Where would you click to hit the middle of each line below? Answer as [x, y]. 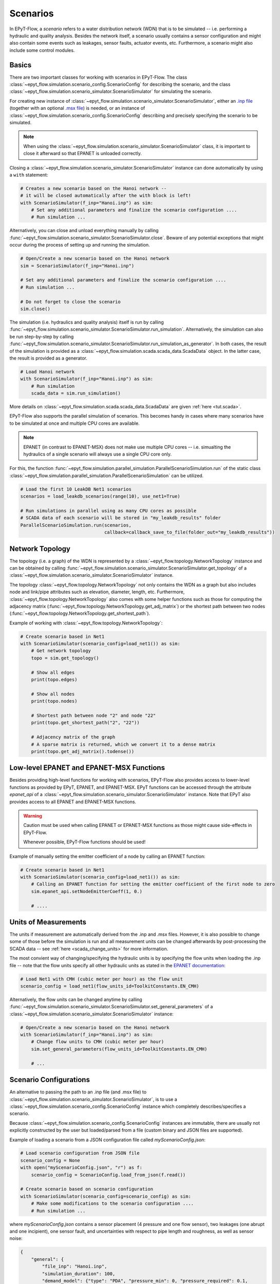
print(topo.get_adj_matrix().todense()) [83, 751]
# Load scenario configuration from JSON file [80, 1153]
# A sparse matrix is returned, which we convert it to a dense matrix [123, 744]
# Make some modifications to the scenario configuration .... [113, 1204]
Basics [21, 65]
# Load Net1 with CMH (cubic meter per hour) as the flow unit [102, 979]
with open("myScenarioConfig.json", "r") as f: [81, 1168]
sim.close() [35, 309]
